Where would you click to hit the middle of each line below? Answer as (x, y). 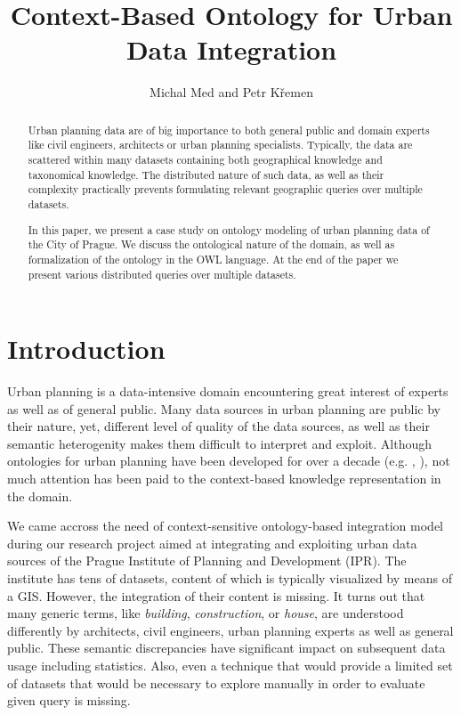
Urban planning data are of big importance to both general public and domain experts (229, 130)
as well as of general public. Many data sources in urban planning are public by (224, 408)
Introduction (86, 349)
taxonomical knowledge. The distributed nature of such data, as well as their (206, 174)
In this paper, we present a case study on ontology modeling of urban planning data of (229, 229)
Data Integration (231, 49)
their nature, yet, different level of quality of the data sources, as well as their (218, 426)
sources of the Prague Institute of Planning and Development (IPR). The (207, 561)
